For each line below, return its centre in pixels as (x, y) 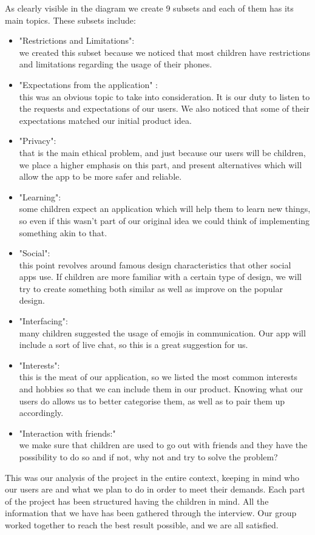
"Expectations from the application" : (88, 84)
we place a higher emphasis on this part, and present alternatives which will (161, 164)
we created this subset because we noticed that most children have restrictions (165, 52)
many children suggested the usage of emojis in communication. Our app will (162, 332)
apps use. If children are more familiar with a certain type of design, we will (160, 277)
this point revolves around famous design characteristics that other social (155, 264)
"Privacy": (38, 141)
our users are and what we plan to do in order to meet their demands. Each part (155, 489)
